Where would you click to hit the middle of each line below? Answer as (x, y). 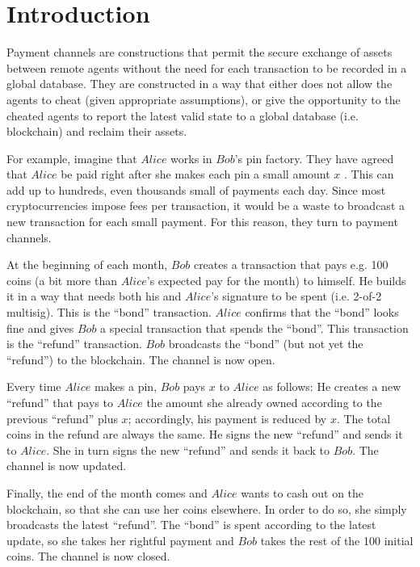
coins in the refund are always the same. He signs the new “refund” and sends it (205, 434)
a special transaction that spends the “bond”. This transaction (254, 328)
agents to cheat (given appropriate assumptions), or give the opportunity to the (204, 99)
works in (191, 158)
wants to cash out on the (302, 492)
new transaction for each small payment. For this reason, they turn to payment (202, 222)
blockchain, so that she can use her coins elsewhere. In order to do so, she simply (207, 508)
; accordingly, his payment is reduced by (227, 418)
